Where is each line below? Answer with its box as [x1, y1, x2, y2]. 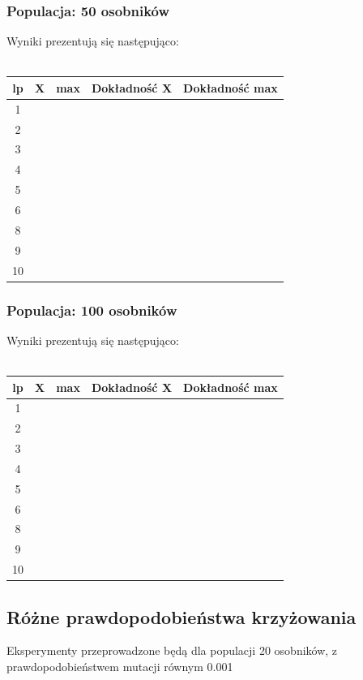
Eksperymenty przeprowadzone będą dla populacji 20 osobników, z [6, 642, 338, 659]
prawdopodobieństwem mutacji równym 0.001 [6, 657, 233, 674]
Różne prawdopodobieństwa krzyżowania [6, 604, 357, 629]
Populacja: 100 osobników [6, 299, 177, 320]
